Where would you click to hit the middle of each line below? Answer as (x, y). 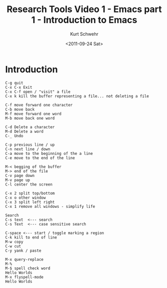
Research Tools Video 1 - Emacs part (84, 9)
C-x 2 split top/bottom (30, 193)
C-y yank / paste (23, 251)
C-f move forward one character (39, 105)
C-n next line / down (28, 149)
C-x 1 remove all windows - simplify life (50, 206)
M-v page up (18, 180)
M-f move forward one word (33, 114)
